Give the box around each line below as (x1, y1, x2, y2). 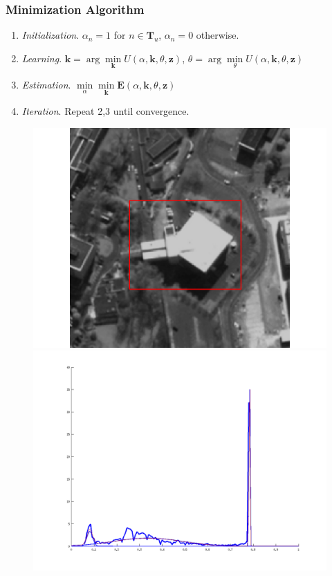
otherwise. (196, 28, 239, 42)
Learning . (21, 50, 62, 65)
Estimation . (21, 77, 71, 92)
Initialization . (21, 28, 80, 42)
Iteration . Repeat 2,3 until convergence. (21, 104, 190, 118)
